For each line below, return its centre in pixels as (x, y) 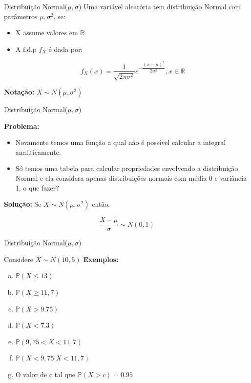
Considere (19, 259)
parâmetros (21, 16)
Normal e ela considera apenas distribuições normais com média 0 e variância (131, 178)
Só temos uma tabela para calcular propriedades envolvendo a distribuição (127, 168)
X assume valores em (47, 33)
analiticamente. (38, 152)
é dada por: (66, 49)
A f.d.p (26, 49)
